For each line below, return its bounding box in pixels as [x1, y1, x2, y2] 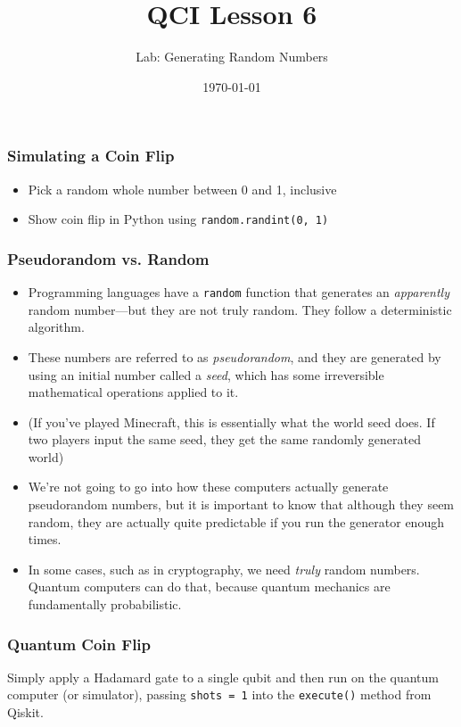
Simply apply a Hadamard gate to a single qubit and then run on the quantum [7, 667, 439, 686]
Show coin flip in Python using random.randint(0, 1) [28, 210, 329, 228]
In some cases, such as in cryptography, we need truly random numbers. [28, 559, 420, 578]
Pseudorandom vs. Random [7, 247, 210, 269]
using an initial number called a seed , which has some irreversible [28, 365, 384, 384]
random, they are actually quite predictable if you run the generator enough [28, 512, 444, 531]
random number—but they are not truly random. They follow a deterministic [28, 300, 452, 318]
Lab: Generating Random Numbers [136, 47, 328, 66]
